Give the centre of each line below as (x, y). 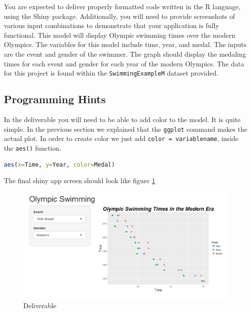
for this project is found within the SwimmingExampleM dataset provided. (111, 73)
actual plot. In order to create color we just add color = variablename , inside (121, 138)
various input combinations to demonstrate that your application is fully (111, 25)
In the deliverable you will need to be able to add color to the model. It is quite (122, 119)
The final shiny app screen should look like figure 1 (80, 180)
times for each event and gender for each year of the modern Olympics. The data (124, 63)
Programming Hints (55, 99)
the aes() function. (33, 148)
